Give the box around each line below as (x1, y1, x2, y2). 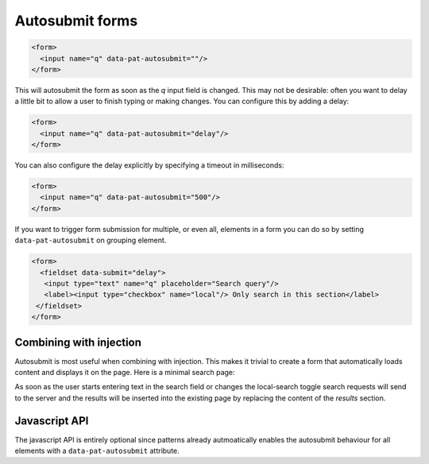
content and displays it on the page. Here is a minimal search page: (14, 368, 235, 377)
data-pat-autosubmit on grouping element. (14, 235, 167, 246)
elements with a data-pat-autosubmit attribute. (14, 446, 180, 456)
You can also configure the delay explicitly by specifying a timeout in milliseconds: (14, 160, 284, 170)
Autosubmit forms (14, 12, 138, 29)
